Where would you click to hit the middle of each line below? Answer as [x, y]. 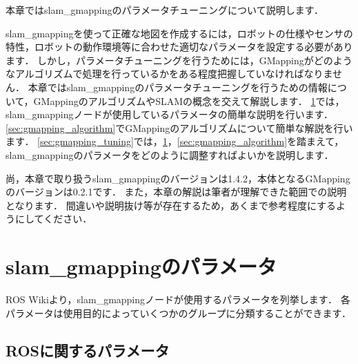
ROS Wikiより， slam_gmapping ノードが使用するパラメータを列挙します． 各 [178, 299]
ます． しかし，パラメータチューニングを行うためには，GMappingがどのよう [179, 60]
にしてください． [53, 219]
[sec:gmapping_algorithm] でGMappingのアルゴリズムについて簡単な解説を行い [179, 127]
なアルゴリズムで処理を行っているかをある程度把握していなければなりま [169, 74]
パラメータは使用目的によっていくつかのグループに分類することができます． [179, 313]
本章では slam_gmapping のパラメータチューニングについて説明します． [165, 10]
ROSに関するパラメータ [88, 350]
